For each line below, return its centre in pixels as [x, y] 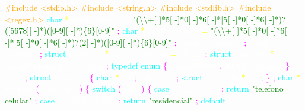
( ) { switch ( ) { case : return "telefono [160, 88]
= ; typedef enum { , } [180, 65]
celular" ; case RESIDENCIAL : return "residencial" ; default [115, 100]
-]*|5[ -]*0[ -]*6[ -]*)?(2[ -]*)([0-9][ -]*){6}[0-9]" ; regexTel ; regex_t [142, 42]
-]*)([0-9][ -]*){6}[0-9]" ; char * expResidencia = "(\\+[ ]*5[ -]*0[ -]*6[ [161, 30]
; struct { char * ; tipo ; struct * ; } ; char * [163, 77]
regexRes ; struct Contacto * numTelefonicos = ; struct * [139, 54]
